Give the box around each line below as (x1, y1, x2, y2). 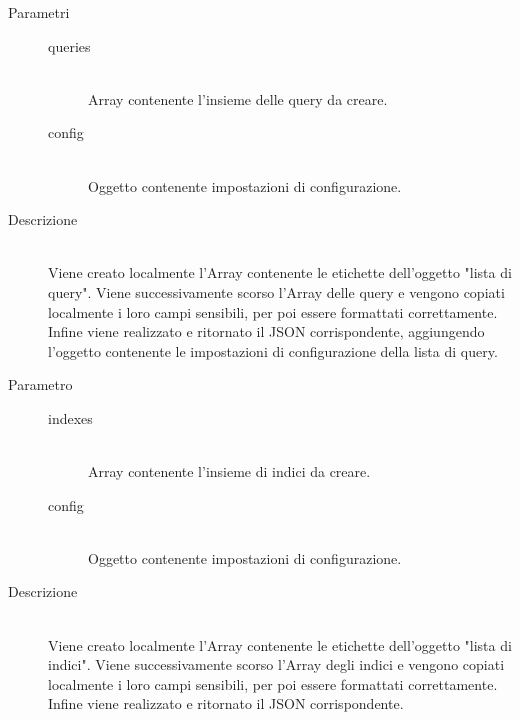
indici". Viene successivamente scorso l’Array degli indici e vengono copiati (48, 654, 505, 675)
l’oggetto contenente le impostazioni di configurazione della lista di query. (48, 340, 498, 361)
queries (48, 35, 91, 56)
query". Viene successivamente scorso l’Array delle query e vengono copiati (48, 281, 505, 302)
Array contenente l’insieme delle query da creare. (88, 88, 388, 109)
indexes (48, 407, 93, 428)
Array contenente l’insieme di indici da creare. (88, 461, 371, 482)
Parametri (8, 2, 70, 22)
